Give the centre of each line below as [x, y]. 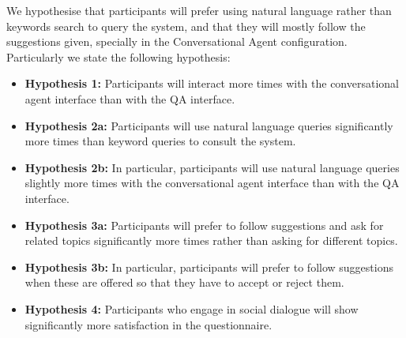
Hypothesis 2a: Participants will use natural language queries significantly [209, 125]
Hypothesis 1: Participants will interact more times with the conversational [212, 83]
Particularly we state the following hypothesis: [118, 56]
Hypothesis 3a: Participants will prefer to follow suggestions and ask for [204, 225]
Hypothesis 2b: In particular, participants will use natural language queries [212, 167]
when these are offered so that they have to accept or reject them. [184, 282]
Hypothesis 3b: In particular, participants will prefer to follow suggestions [209, 267]
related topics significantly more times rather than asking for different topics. [211, 240]
